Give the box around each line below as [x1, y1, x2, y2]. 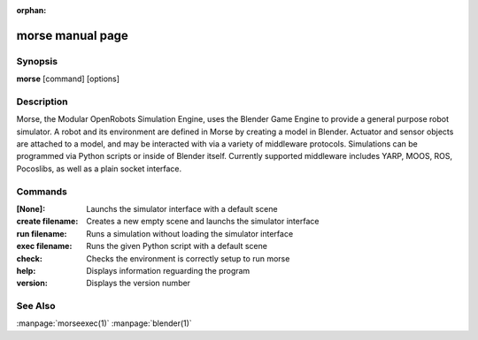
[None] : [16, 204, 46, 214]
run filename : [16, 228, 67, 238]
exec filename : [16, 241, 73, 252]
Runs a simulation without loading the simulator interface [86, 228, 294, 238]
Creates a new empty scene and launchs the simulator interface [86, 216, 320, 227]
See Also [16, 300, 56, 313]
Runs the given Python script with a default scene [86, 241, 267, 252]
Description [16, 95, 68, 108]
